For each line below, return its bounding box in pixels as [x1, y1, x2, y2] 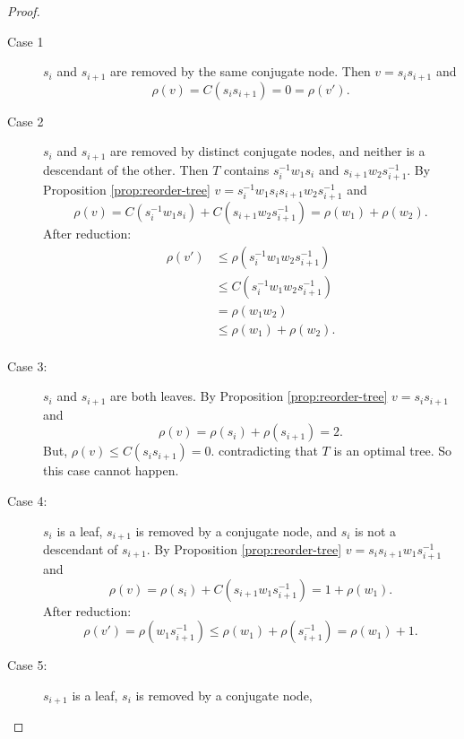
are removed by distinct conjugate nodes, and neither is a [110, 142, 425, 161]
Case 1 [7, 31, 44, 50]
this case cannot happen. [43, 461, 179, 480]
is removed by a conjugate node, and [135, 521, 337, 540]
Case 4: [7, 491, 47, 509]
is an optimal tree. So [333, 441, 452, 460]
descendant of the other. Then [43, 160, 209, 178]
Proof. [7, 2, 40, 20]
